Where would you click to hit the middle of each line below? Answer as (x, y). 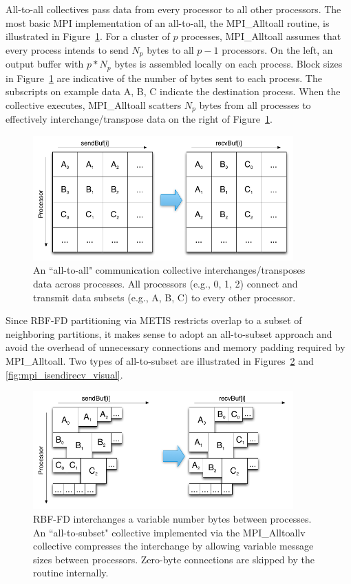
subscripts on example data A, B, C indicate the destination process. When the (173, 91)
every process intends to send (67, 49)
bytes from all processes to (255, 104)
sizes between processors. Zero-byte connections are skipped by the (174, 559)
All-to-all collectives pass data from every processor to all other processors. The (173, 9)
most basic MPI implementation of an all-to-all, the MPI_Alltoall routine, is (168, 22)
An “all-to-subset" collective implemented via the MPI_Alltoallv (169, 532)
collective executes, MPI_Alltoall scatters (94, 104)
